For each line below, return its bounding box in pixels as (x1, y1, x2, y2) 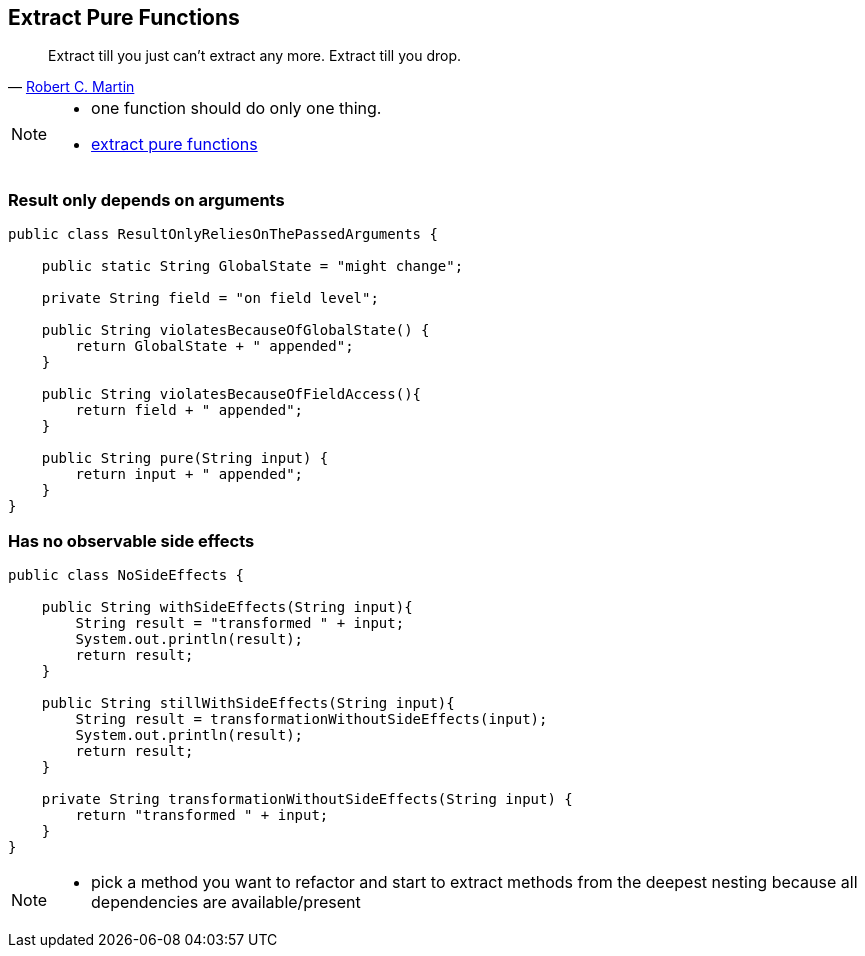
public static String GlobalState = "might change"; (41, 258, 464, 275)
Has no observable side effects (8, 530, 255, 551)
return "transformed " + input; (75, 806, 329, 823)
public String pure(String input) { (41, 450, 329, 467)
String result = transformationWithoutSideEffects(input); (75, 710, 548, 727)
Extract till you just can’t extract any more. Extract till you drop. (48, 47, 462, 65)
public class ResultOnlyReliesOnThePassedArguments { (8, 226, 438, 243)
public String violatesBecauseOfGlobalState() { (41, 322, 430, 339)
